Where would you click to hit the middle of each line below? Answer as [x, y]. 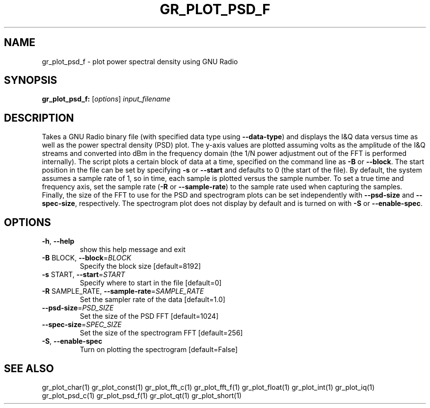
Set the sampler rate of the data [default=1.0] [152, 300]
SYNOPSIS [31, 80]
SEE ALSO [29, 368]
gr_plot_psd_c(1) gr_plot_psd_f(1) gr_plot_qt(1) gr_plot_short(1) [142, 395]
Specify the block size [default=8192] [140, 266]
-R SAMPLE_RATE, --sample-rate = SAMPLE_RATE [123, 291]
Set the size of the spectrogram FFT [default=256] [161, 333]
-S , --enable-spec [72, 341]
